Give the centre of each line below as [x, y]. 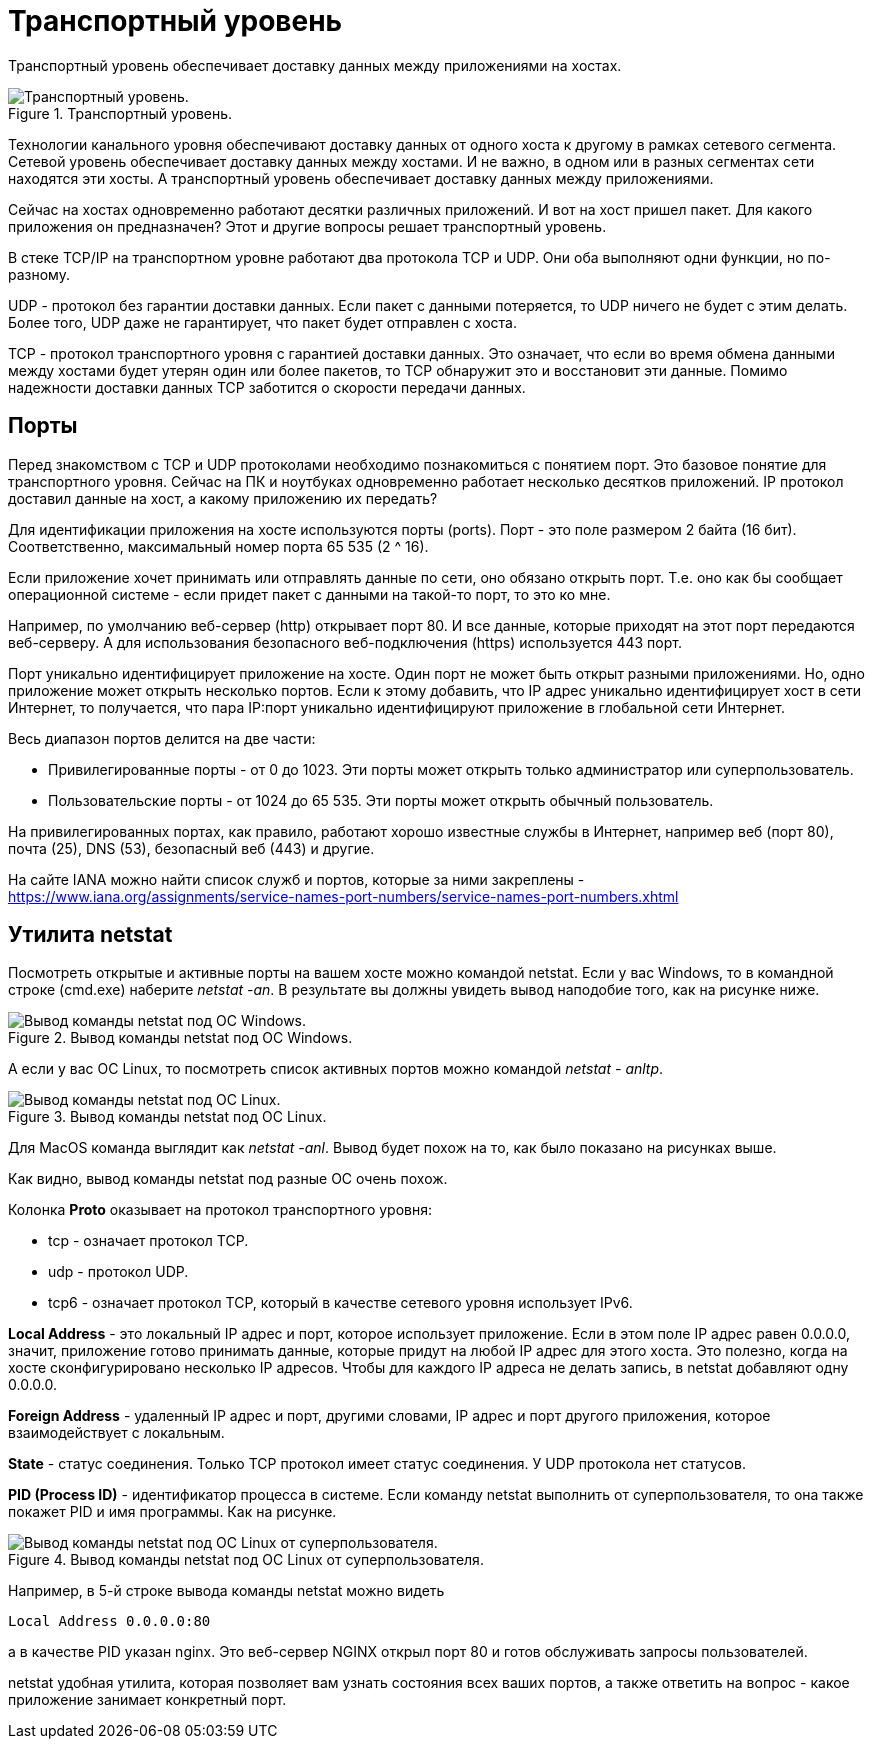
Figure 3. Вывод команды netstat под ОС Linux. [167, 1117]
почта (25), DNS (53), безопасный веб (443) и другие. [191, 848]
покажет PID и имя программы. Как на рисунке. [172, 1512]
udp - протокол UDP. [118, 1272]
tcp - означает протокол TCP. [148, 1241]
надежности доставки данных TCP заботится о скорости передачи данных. [267, 387]
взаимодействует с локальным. [116, 1433]
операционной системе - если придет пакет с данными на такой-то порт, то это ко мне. [309, 594]
